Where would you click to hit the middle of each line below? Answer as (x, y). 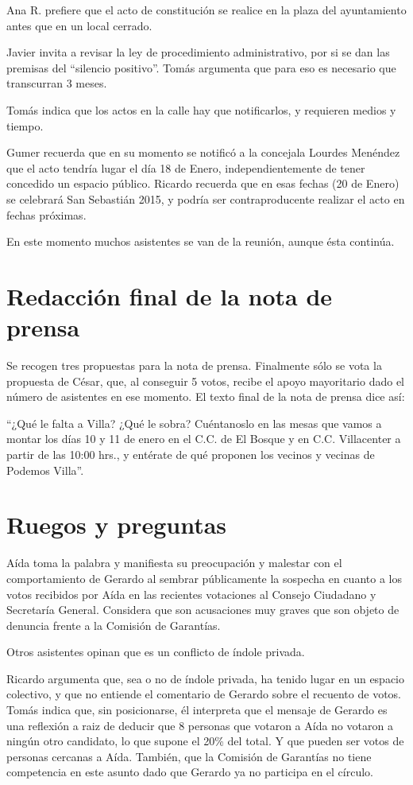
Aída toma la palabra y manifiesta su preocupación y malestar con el (174, 563)
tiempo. (25, 125)
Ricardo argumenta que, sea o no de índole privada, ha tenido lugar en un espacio (206, 678)
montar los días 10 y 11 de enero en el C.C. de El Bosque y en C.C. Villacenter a (204, 439)
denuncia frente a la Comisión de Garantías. (114, 625)
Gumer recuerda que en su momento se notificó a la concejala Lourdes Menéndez (203, 152)
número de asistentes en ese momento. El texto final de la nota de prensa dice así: (206, 396)
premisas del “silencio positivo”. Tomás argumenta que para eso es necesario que (201, 67)
